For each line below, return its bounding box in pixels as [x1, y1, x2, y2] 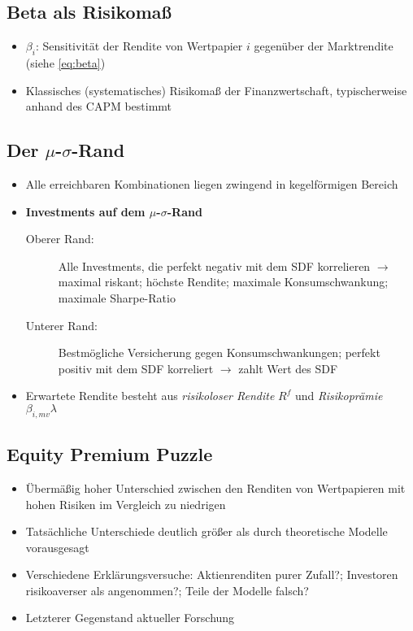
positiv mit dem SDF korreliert [58, 359, 214, 376]
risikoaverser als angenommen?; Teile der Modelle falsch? [25, 581, 309, 598]
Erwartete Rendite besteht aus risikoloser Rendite [25, 387, 275, 404]
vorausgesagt [25, 538, 89, 555]
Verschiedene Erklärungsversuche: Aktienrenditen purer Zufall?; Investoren [25, 566, 398, 583]
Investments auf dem [25, 202, 146, 220]
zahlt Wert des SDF [238, 359, 338, 376]
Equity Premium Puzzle [7, 442, 213, 467]
